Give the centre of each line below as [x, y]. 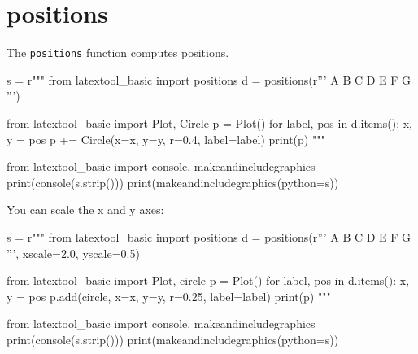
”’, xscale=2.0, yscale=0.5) [73, 253]
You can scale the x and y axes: [85, 210]
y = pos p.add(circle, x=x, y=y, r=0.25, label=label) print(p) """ [169, 296]
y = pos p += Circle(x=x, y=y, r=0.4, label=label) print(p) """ [166, 139]
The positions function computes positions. [118, 52]
